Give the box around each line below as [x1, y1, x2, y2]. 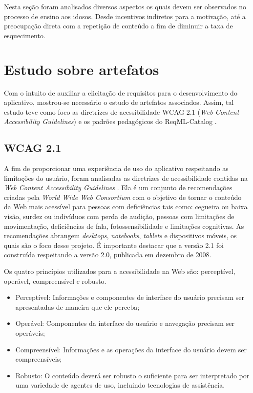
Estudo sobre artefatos [4, 59, 159, 79]
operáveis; [15, 327, 45, 338]
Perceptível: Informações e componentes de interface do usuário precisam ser [15, 292, 244, 302]
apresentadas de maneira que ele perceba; [15, 301, 140, 312]
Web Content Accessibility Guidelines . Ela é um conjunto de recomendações [4, 182, 232, 193]
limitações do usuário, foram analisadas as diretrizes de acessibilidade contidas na [4, 172, 248, 183]
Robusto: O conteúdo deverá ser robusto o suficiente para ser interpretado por [15, 370, 250, 380]
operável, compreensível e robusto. [4, 275, 106, 286]
